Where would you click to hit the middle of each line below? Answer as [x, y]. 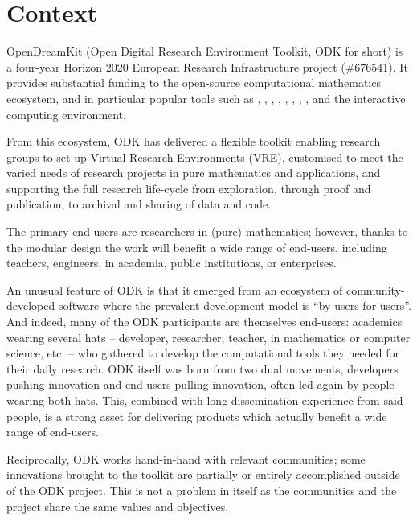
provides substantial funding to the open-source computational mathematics [194, 83]
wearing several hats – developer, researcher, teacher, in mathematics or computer [208, 337]
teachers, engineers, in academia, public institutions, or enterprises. [172, 263]
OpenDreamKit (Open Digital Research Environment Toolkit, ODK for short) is [205, 51]
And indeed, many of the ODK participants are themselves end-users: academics [204, 322]
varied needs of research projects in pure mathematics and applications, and [194, 173]
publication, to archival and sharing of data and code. [139, 204]
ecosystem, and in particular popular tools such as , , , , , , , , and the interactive [206, 98]
